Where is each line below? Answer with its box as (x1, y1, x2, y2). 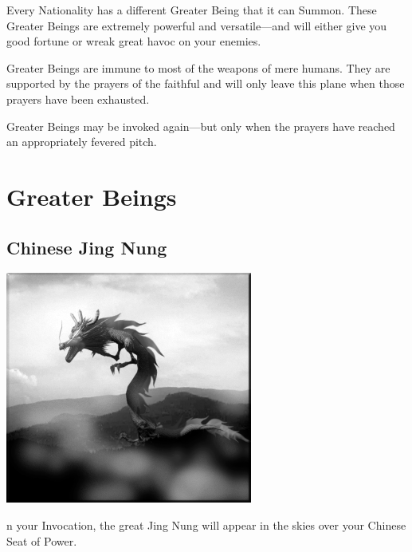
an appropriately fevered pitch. (6, 133, 157, 150)
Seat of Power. (6, 532, 77, 549)
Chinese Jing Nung (6, 235, 167, 259)
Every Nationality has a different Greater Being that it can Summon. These (6, 2, 377, 18)
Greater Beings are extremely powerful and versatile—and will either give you (6, 17, 387, 34)
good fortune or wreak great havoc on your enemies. (6, 33, 261, 49)
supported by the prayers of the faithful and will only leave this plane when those (6, 75, 405, 92)
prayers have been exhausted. (6, 90, 150, 107)
